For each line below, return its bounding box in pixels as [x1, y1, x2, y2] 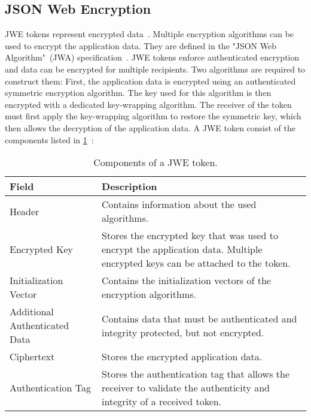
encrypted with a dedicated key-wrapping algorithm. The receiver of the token [5, 98, 292, 110]
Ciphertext [10, 349, 55, 364]
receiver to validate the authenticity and [102, 381, 270, 395]
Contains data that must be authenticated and [102, 311, 297, 325]
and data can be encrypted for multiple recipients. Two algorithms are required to [5, 62, 306, 75]
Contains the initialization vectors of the [102, 273, 271, 288]
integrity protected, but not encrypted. [102, 325, 264, 339]
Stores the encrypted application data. [102, 349, 263, 364]
